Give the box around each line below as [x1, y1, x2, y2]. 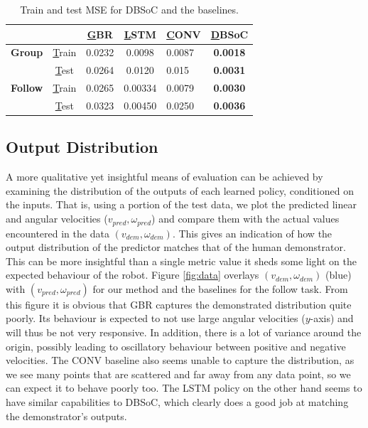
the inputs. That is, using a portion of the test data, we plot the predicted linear [6, 197, 357, 212]
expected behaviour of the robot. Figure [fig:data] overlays [6, 267, 259, 282]
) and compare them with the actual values [151, 211, 340, 226]
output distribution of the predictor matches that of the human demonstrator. [6, 240, 346, 255]
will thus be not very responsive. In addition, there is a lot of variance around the [6, 325, 362, 340]
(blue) [325, 267, 352, 282]
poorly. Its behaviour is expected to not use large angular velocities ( [6, 311, 305, 326]
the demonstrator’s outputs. [6, 408, 127, 423]
